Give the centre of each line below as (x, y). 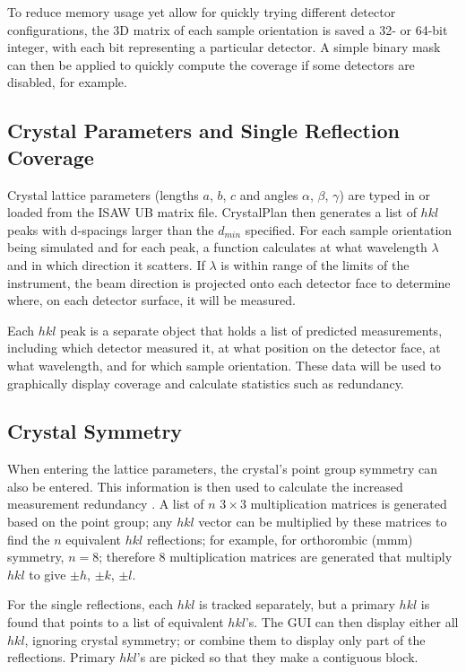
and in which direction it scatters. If (106, 264)
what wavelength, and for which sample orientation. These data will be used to (224, 365)
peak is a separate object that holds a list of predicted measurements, (251, 330)
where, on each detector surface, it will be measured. (151, 300)
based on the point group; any (90, 522)
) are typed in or (384, 194)
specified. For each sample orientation (349, 229)
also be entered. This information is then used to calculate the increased (205, 486)
